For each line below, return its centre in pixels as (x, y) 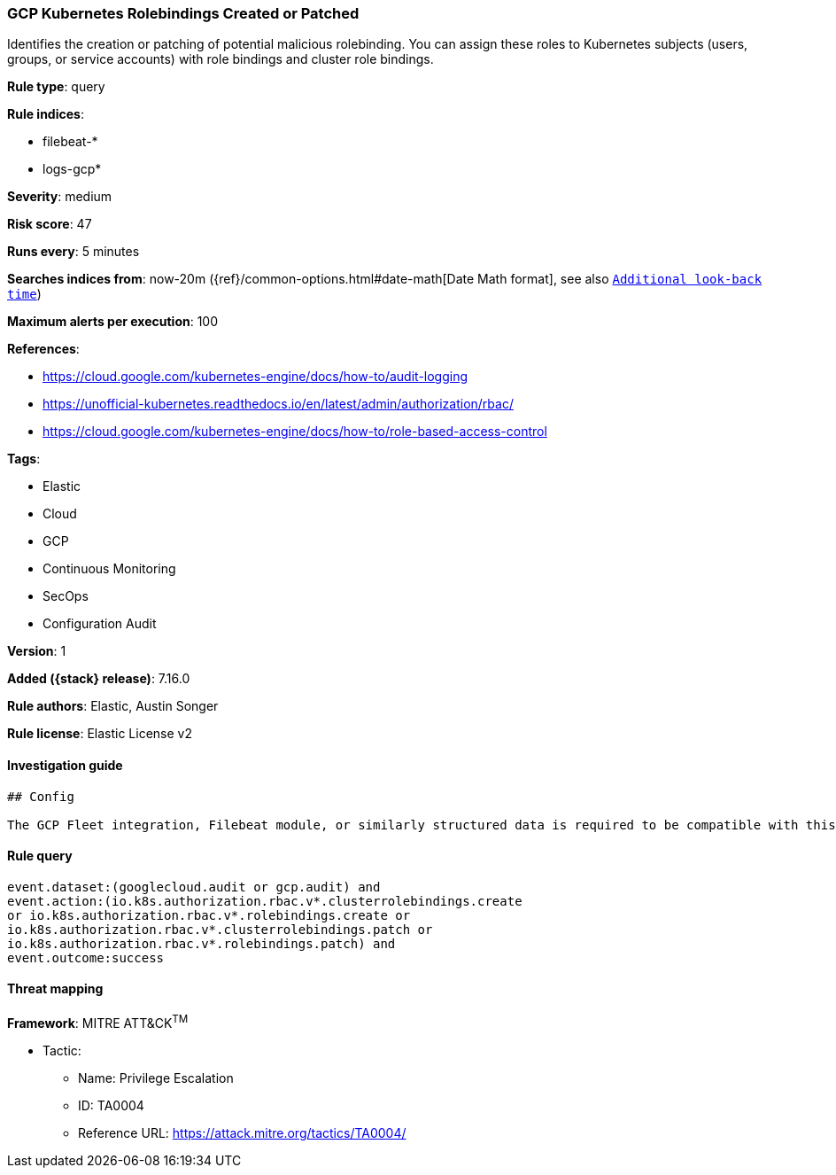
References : (43, 349)
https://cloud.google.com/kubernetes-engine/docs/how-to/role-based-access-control (295, 432)
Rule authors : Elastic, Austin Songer (113, 706)
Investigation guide (65, 765)
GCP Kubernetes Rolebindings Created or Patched (183, 13)
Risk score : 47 (50, 224)
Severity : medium (60, 197)
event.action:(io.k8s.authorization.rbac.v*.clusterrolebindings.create (265, 901)
